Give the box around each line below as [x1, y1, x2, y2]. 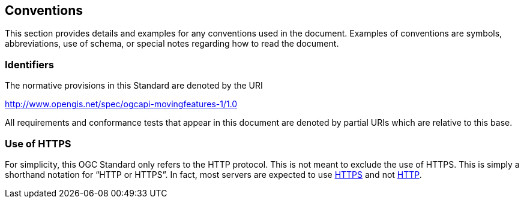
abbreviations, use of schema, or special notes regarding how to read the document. [5, 38, 339, 49]
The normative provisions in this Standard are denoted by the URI [5, 80, 263, 91]
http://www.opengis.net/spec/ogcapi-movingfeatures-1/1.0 [5, 99, 238, 110]
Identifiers [5, 58, 54, 71]
